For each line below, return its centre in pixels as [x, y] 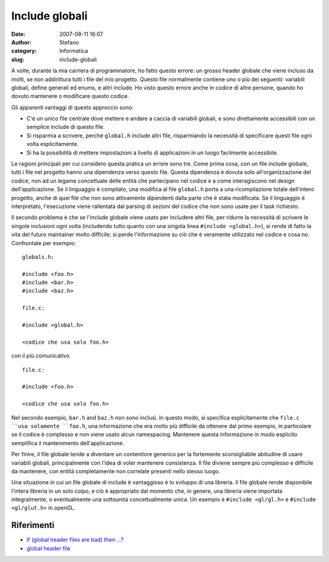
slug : [18, 59]
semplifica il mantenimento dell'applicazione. [68, 443]
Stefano [69, 42]
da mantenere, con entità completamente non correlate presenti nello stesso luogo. [116, 471]
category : [24, 51]
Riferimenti [33, 525]
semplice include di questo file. [65, 127]
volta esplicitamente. [53, 144]
